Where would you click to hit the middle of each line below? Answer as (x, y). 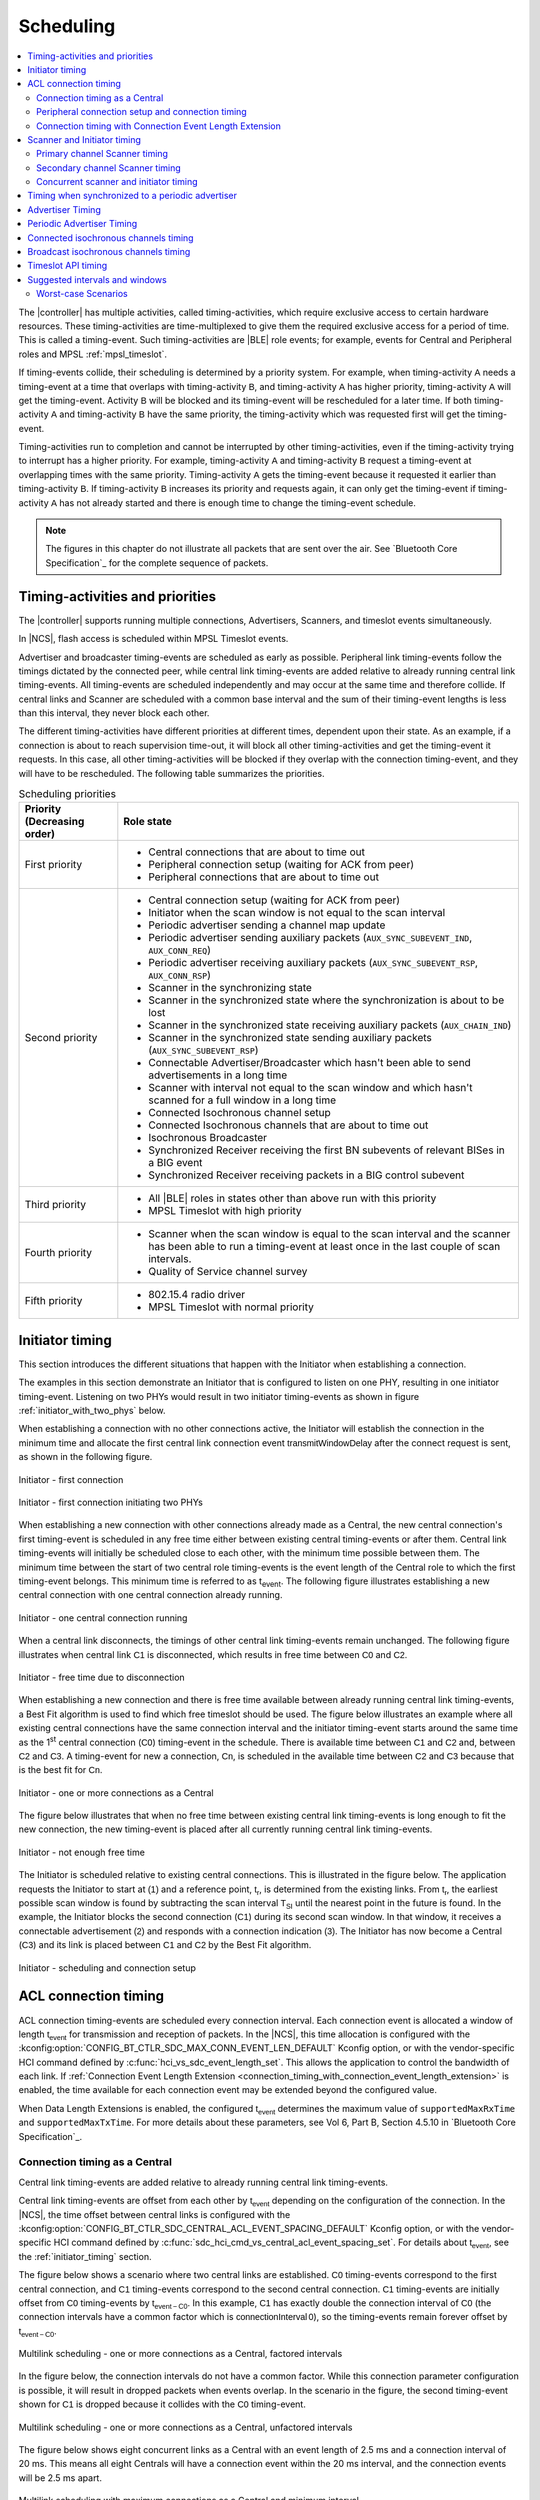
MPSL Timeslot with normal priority (231, 1307)
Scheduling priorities (67, 794)
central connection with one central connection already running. (150, 1595)
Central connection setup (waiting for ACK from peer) (274, 900)
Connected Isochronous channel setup (240, 1113)
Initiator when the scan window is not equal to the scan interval (297, 913)
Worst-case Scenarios (82, 294)
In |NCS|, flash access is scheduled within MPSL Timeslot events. (153, 639)
